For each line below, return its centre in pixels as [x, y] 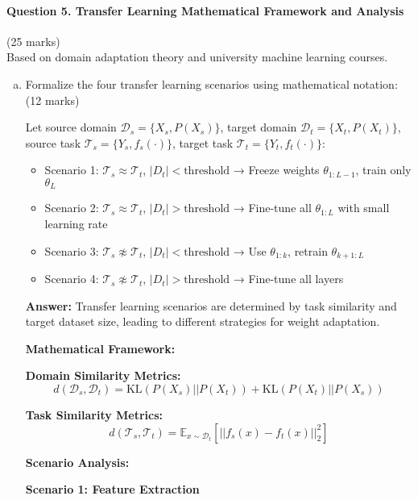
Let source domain [71, 127]
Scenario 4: [72, 279]
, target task [203, 142]
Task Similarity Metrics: [94, 415]
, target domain [259, 127]
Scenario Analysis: [77, 462]
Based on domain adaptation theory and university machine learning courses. [197, 57]
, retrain [308, 250]
